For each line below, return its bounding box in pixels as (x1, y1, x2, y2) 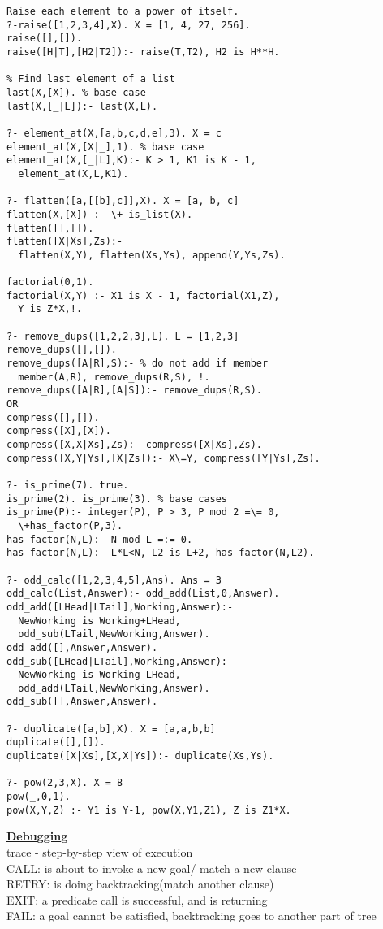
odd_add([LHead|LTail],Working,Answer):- (6, 601, 234, 613)
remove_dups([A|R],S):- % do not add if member (6, 358, 269, 370)
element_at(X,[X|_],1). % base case (6, 141, 204, 153)
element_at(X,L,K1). (18, 167, 129, 180)
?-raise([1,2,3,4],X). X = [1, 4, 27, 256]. (6, 19, 251, 31)
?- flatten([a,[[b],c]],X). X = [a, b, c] (6, 195, 239, 207)
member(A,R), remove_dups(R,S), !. (18, 371, 210, 383)
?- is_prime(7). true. (6, 479, 129, 491)
